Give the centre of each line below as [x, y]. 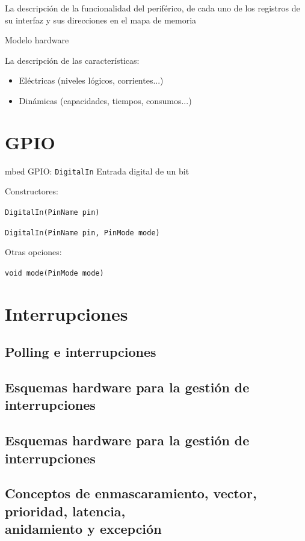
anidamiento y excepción [83, 529]
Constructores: [32, 191]
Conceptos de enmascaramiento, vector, [131, 493]
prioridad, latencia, [65, 511]
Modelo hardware [37, 40]
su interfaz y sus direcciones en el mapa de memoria [101, 20]
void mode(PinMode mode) [54, 273]
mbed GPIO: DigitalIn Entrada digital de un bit [97, 171]
